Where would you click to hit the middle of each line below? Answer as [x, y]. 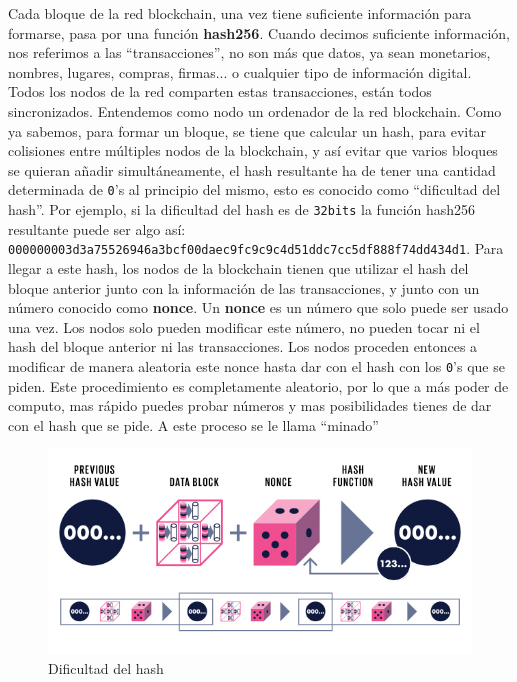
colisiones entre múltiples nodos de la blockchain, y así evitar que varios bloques [253, 150]
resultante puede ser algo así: [97, 228]
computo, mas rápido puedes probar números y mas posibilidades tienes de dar [250, 405]
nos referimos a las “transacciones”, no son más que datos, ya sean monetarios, [249, 52]
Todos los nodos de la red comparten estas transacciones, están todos [220, 91]
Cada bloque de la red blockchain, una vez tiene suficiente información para [240, 13]
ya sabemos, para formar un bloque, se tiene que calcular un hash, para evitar [247, 130]
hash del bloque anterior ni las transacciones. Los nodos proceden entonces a [243, 346]
